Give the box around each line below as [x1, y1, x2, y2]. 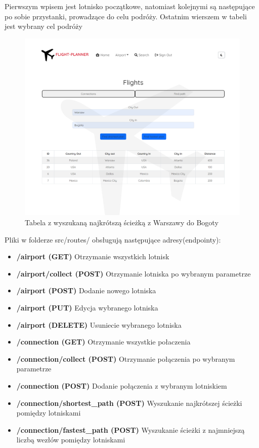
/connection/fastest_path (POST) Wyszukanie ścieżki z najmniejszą [16, 424, 245, 435]
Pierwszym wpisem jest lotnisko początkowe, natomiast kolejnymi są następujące [5, 1, 255, 11]
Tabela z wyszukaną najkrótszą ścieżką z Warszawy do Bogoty [25, 217, 219, 228]
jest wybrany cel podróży [5, 21, 82, 31]
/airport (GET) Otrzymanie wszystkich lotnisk [16, 251, 169, 262]
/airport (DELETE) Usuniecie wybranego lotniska [16, 319, 182, 330]
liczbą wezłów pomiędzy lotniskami [16, 434, 125, 445]
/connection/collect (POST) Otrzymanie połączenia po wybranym [16, 353, 235, 364]
